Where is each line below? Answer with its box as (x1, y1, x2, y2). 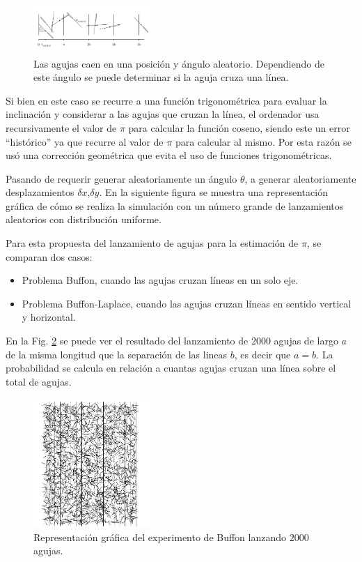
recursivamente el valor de (6, 120, 117, 135)
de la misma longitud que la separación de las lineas (6, 347, 228, 361)
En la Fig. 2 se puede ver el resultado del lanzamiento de (6, 333, 249, 348)
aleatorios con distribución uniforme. (6, 212, 162, 227)
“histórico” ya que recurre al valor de (6, 134, 164, 149)
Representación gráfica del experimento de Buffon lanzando (33, 529, 287, 544)
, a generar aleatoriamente (244, 171, 356, 185)
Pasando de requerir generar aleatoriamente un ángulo (6, 171, 237, 185)
